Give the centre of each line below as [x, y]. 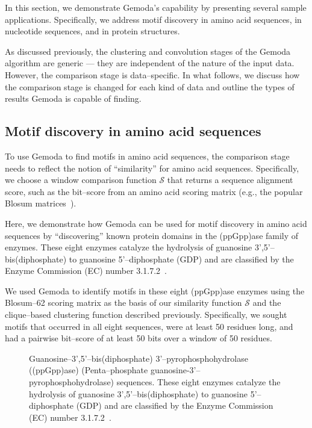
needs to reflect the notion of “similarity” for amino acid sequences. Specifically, [152, 168]
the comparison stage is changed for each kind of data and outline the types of [150, 86]
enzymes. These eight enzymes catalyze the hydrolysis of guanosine [129, 247]
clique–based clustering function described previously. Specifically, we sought [146, 315]
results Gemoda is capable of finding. [73, 98]
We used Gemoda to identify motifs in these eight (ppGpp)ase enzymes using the [155, 290]
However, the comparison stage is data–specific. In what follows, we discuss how [152, 74]
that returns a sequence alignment [230, 180]
